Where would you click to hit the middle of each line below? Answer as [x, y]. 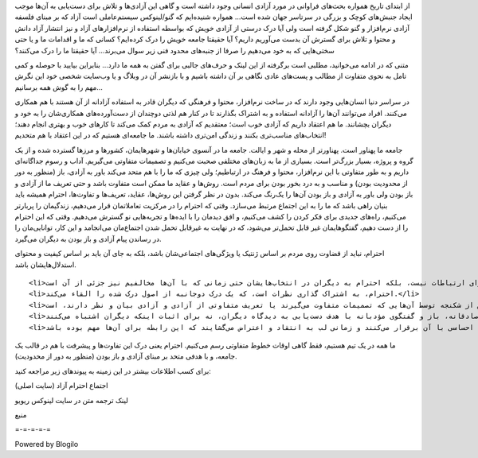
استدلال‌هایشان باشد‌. [46, 264]
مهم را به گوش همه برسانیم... [59, 87]
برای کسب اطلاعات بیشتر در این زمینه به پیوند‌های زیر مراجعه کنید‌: [113, 371]
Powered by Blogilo [47, 444]
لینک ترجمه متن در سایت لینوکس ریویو [72, 400]
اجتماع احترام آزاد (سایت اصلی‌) [61, 386]
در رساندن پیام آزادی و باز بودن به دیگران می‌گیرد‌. [88, 239]
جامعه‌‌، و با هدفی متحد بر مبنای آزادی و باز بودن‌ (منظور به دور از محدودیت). [126, 356]
